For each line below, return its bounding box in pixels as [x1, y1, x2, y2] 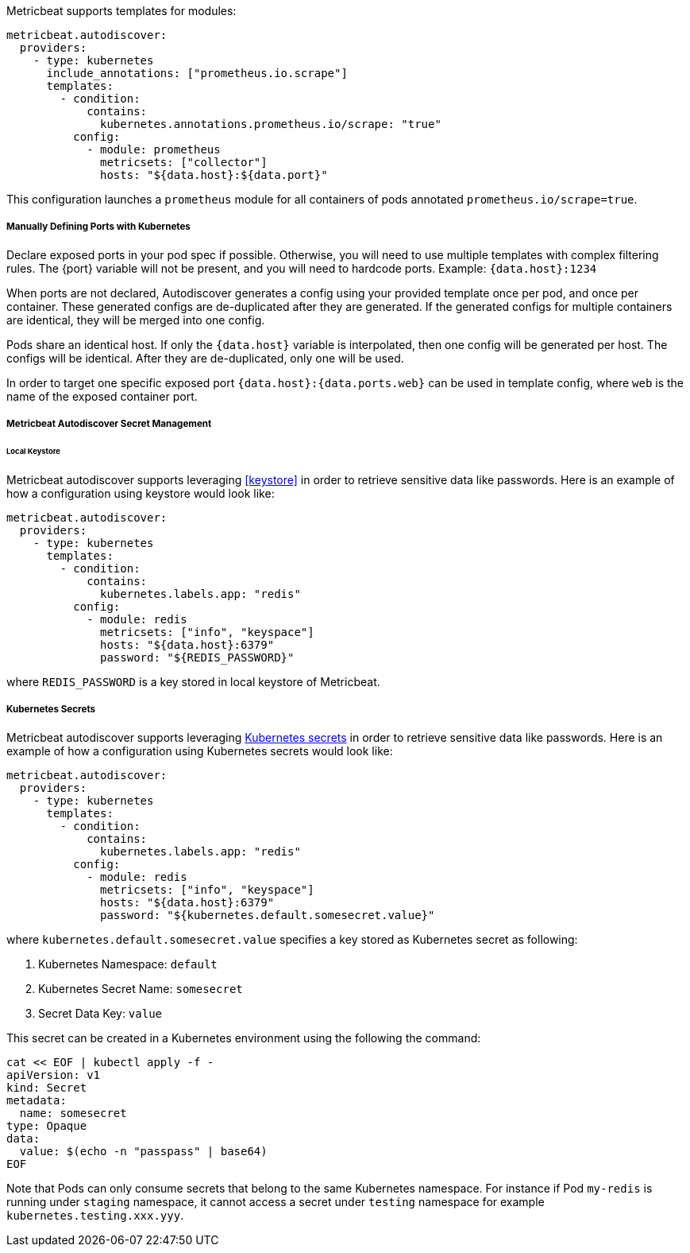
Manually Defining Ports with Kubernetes [6, 221, 191, 233]
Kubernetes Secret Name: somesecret [38, 981, 243, 995]
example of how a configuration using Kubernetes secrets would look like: [6, 743, 393, 758]
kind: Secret [6, 1080, 87, 1094]
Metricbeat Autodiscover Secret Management [6, 418, 212, 430]
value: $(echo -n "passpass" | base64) [19, 1144, 268, 1158]
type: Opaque [6, 1119, 87, 1132]
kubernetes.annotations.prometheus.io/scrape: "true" [100, 118, 441, 130]
